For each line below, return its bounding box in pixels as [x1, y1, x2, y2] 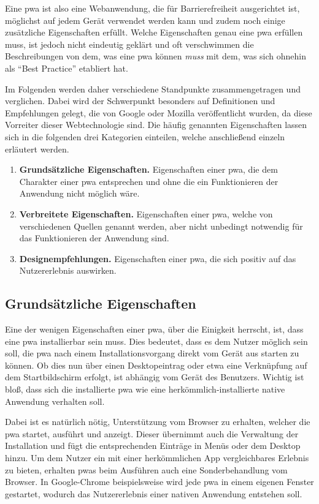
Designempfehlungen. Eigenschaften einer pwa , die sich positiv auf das [19, 252, 296, 265]
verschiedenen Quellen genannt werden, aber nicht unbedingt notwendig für [19, 219, 303, 232]
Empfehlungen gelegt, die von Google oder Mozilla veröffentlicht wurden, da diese [5, 106, 312, 119]
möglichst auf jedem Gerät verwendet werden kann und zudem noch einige [5, 13, 285, 26]
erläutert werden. [5, 142, 69, 155]
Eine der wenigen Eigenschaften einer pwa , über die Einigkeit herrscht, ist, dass [5, 323, 304, 336]
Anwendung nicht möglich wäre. [19, 187, 140, 200]
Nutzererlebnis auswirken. [19, 264, 117, 277]
